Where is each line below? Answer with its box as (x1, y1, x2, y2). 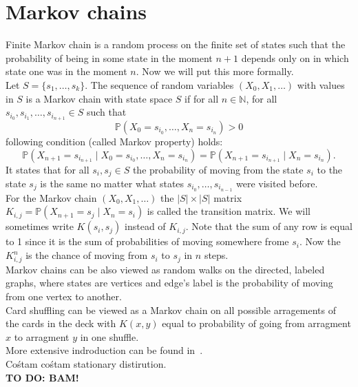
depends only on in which (241, 50, 349, 65)
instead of (125, 219, 166, 233)
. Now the (299, 234, 341, 249)
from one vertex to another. (6, 289, 122, 303)
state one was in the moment (6, 64, 127, 79)
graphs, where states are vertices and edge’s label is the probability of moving (6, 275, 333, 290)
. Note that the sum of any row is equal (185, 219, 352, 233)
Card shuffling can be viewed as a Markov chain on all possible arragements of (6, 302, 337, 317)
